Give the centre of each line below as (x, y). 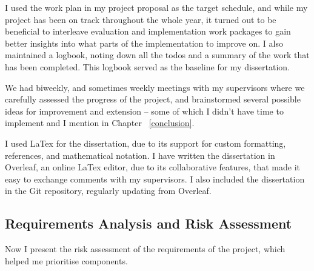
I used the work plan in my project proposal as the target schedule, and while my (156, 7)
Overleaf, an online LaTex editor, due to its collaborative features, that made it (153, 167)
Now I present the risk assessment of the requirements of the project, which (145, 249)
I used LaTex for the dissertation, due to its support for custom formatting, (145, 143)
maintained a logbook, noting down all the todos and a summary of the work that (157, 55)
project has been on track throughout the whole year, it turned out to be (141, 19)
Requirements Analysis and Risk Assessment (149, 223)
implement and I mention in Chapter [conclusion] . (100, 123)
